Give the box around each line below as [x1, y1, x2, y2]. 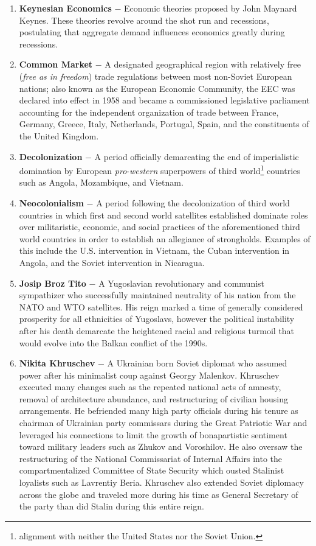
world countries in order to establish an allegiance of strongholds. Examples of [19, 232, 311, 245]
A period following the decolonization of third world [96, 196, 290, 209]
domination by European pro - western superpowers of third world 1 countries [19, 163, 300, 177]
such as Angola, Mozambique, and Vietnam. [19, 176, 184, 189]
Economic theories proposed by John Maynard [123, 2, 297, 14]
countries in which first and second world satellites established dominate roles [19, 208, 308, 221]
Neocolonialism [19, 196, 84, 209]
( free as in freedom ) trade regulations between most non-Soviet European [19, 69, 292, 82]
